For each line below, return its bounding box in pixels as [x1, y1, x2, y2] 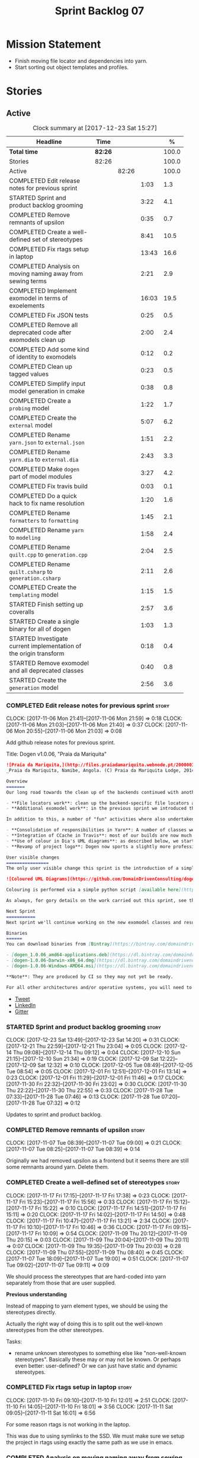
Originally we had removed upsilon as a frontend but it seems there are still [6, 1157, 189, 1164]
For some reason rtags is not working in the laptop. [6, 1421, 131, 1428]
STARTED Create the [9, 676, 67, 684]
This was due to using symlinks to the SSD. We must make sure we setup [6, 1432, 185, 1440]
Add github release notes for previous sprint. [6, 739, 115, 746]
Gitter [14, 1008, 29, 1015]
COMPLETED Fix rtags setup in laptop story [6, 1383, 132, 1391]
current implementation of [9, 642, 82, 650]
